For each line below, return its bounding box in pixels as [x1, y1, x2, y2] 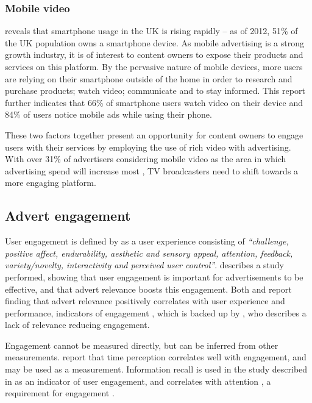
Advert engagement [5, 206, 131, 225]
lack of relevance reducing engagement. [5, 318, 150, 331]
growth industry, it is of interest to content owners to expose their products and [5, 48, 303, 61]
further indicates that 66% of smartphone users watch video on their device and [5, 96, 303, 109]
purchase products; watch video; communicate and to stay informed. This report [5, 84, 305, 97]
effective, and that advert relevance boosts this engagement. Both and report [5, 282, 292, 295]
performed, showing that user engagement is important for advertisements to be [5, 270, 303, 283]
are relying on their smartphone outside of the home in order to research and [5, 72, 292, 85]
